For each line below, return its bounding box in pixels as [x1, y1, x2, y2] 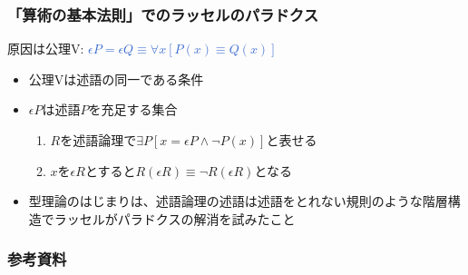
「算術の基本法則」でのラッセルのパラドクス [7, 3, 319, 25]
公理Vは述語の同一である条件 [28, 69, 204, 88]
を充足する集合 [88, 100, 178, 119]
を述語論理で [60, 131, 137, 149]
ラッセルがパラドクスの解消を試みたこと [54, 209, 296, 228]
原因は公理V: [7, 39, 84, 58]
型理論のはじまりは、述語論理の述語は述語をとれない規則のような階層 [28, 192, 448, 211]
